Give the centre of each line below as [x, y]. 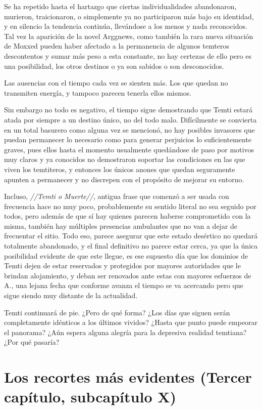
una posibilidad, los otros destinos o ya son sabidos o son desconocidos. [114, 66]
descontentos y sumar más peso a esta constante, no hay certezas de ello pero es [128, 55]
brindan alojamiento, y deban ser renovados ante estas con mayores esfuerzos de [128, 275]
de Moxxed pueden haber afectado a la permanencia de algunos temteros [117, 46]
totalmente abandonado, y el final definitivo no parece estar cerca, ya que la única [131, 246]
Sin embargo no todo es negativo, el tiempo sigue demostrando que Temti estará [128, 110]
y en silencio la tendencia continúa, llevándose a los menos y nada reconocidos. [126, 26]
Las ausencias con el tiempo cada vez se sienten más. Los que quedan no [116, 83]
